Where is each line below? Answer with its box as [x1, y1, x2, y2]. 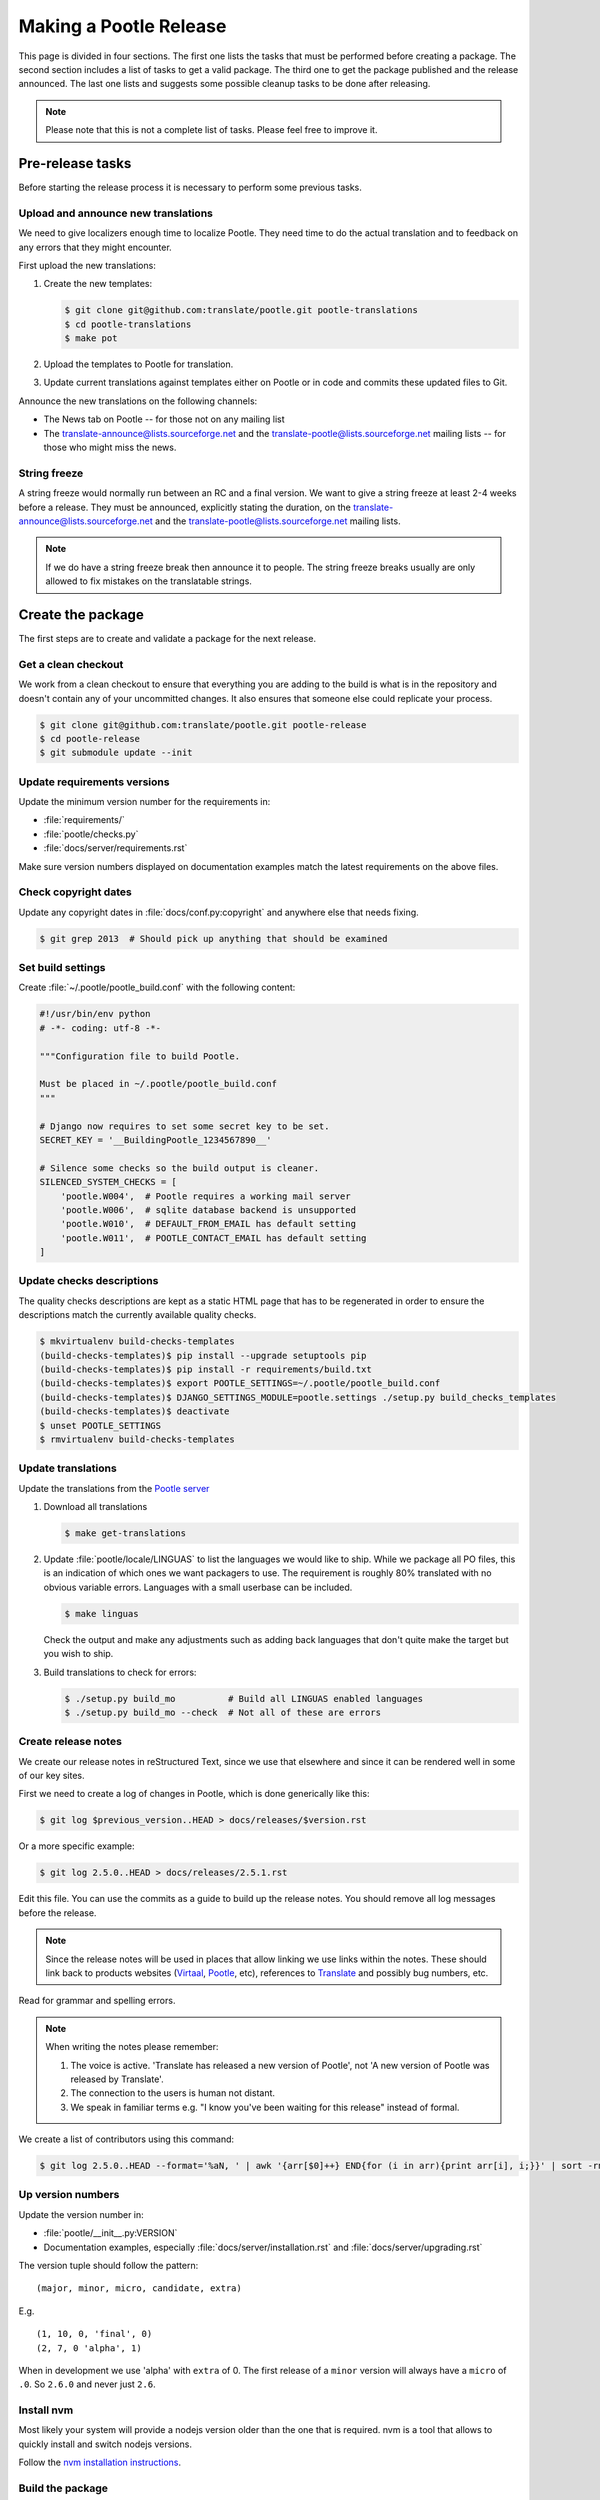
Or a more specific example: [18, 1840, 135, 1852]
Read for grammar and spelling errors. [18, 1995, 176, 2007]
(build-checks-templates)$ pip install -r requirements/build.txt [39, 1364, 372, 1375]
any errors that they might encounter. [18, 241, 172, 253]
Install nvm [18, 2403, 74, 2417]
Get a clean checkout [18, 657, 124, 671]
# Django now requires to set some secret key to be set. [39, 1120, 330, 1132]
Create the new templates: [43, 278, 153, 290]
